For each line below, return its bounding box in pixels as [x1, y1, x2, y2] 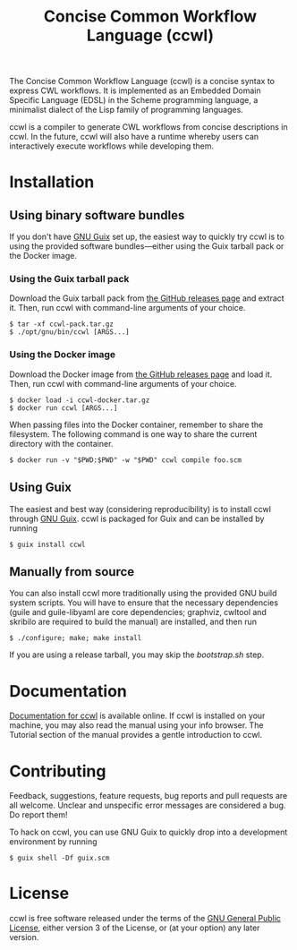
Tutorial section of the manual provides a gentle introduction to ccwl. [9, 730, 263, 740]
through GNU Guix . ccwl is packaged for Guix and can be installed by [9, 513, 265, 524]
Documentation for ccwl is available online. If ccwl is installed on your [9, 710, 266, 722]
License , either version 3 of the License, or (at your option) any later [9, 922, 260, 933]
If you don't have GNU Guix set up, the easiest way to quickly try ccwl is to [9, 231, 284, 243]
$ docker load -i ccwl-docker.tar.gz [9, 396, 150, 405]
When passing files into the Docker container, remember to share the [9, 419, 264, 430]
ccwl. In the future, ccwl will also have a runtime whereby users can [9, 132, 259, 142]
